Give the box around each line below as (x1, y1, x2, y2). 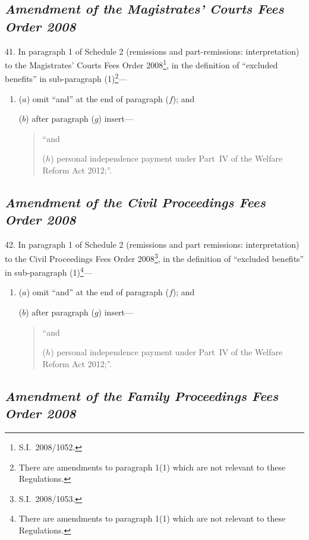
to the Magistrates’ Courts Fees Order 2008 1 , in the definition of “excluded (5, 57, 278, 71)
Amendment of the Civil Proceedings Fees (5, 193, 266, 211)
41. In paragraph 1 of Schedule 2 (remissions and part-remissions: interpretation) (5, 45, 299, 57)
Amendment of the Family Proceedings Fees (5, 386, 279, 405)
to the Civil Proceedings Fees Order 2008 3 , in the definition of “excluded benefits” (5, 250, 304, 264)
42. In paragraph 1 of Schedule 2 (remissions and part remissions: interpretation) (5, 238, 299, 251)
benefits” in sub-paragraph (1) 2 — (5, 71, 127, 85)
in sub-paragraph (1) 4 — (5, 264, 92, 278)
